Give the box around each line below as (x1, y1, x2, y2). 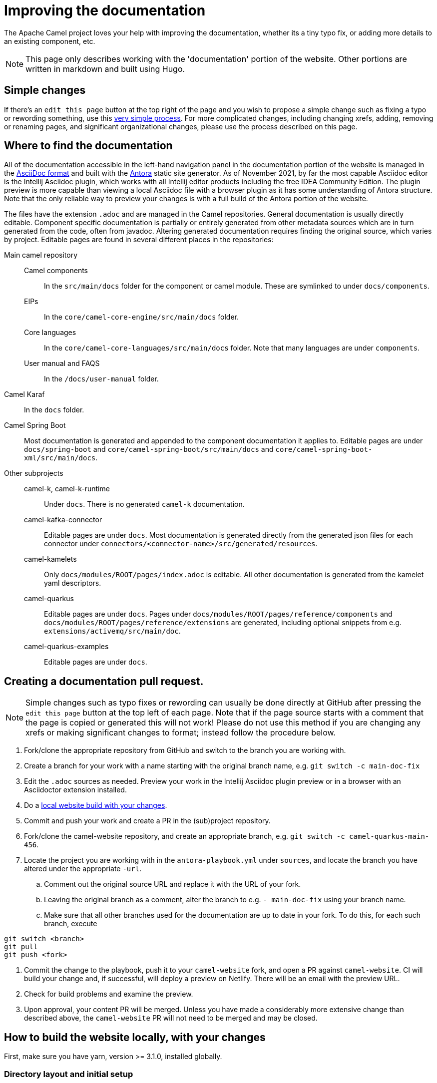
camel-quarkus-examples (24, 642, 109, 651)
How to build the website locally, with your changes (4, 1031, 266, 1044)
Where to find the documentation (4, 139, 173, 152)
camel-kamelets (24, 555, 77, 564)
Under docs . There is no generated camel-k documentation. (44, 500, 245, 509)
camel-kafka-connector (24, 515, 102, 524)
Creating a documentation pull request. (4, 675, 204, 688)
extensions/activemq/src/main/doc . (44, 627, 181, 636)
